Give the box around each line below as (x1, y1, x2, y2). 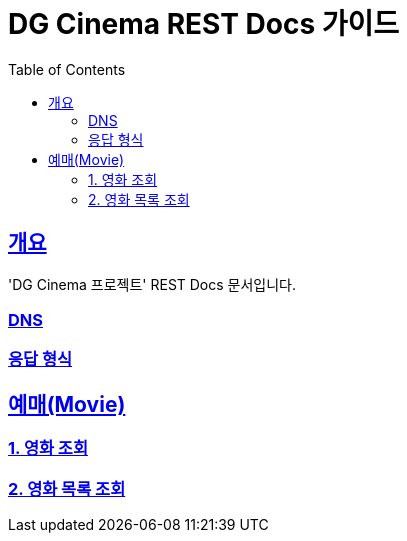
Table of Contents (8, 60, 126, 78)
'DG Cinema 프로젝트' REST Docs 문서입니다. (8, 275, 297, 293)
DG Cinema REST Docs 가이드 (8, 7, 400, 41)
